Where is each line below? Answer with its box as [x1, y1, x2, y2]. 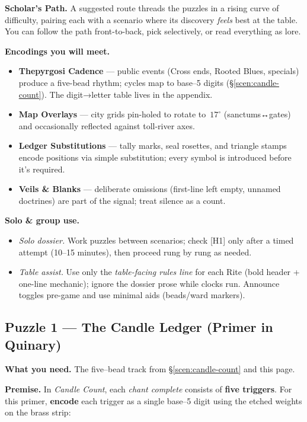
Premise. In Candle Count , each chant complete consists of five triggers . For [5, 383, 292, 395]
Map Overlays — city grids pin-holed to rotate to [18, 108, 206, 120]
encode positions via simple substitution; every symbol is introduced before [18, 151, 292, 163]
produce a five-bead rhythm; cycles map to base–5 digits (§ [18, 76, 234, 88]
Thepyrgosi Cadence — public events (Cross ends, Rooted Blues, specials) [18, 65, 299, 77]
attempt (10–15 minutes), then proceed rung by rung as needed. [18, 245, 252, 258]
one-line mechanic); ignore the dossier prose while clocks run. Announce [18, 277, 280, 289]
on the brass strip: [5, 406, 71, 418]
